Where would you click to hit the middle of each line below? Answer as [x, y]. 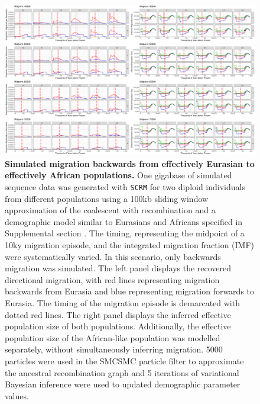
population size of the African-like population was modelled [113, 337]
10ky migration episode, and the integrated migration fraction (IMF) [130, 245]
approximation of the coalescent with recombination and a [110, 210]
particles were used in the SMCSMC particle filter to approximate [124, 360]
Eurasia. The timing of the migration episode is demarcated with [122, 303]
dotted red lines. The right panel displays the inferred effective [118, 314]
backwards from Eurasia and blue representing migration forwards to [130, 291]
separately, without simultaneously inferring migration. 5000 [114, 349]
